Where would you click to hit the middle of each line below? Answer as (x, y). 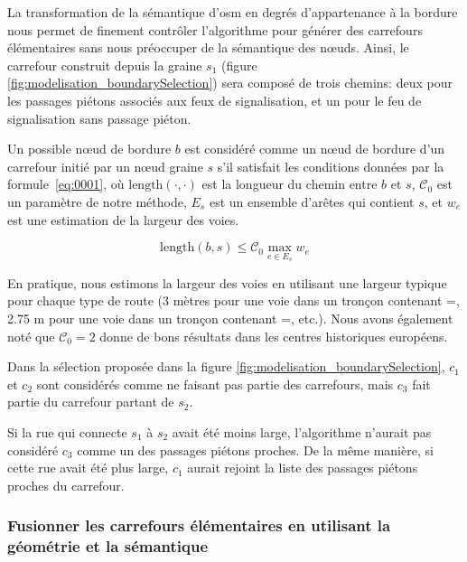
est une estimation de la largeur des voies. (123, 219)
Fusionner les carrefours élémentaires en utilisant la (199, 525)
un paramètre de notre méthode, (97, 201)
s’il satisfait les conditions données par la (331, 166)
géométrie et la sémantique (108, 546)
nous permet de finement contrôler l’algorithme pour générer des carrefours (215, 29)
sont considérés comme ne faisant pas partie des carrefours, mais (215, 384)
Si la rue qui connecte (67, 431)
